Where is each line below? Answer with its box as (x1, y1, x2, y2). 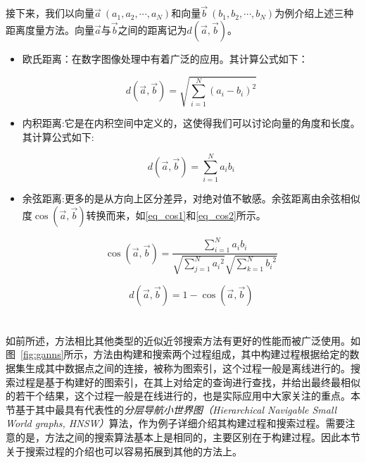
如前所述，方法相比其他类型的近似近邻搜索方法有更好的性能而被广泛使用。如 (6, 333, 360, 347)
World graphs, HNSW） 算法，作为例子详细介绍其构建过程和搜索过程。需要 (6, 416, 346, 431)
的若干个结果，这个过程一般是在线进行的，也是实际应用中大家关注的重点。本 (6, 388, 360, 403)
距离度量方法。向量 (6, 22, 94, 37)
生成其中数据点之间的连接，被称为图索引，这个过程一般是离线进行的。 (25, 360, 351, 375)
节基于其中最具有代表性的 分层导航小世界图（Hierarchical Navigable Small (6, 402, 337, 416)
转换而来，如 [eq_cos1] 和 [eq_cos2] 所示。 (86, 207, 266, 222)
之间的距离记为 (118, 22, 187, 37)
